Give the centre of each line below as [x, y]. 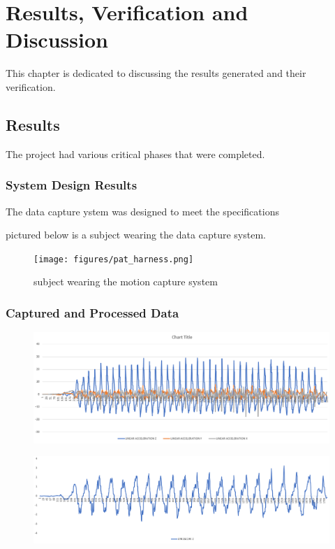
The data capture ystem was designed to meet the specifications [142, 211]
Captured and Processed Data [92, 312]
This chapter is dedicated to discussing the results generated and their [156, 73]
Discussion [57, 40]
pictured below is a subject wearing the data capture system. [136, 235]
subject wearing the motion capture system [126, 281]
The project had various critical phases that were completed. [135, 154]
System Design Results [72, 185]
